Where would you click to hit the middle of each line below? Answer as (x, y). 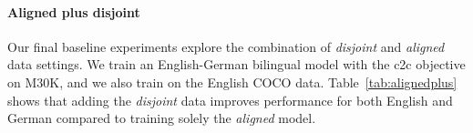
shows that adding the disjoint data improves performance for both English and (230, 100)
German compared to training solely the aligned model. (162, 118)
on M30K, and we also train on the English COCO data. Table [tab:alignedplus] (232, 82)
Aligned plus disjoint (74, 11)
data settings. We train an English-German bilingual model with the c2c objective (236, 64)
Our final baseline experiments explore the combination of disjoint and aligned (226, 46)
